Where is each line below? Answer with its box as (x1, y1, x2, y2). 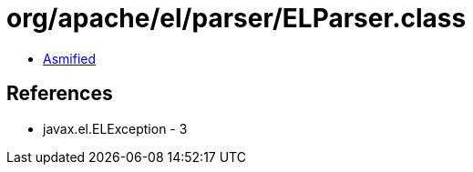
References (6, 82, 113, 106)
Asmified (43, 50, 97, 66)
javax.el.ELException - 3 (43, 120, 188, 137)
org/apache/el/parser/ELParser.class (6, 3, 467, 34)
